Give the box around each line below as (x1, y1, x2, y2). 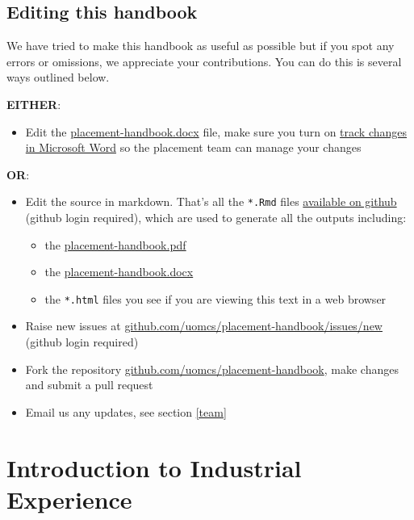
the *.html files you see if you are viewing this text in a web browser (44, 290, 387, 307)
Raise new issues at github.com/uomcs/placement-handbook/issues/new (25, 317, 383, 334)
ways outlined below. (6, 69, 110, 86)
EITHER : (6, 95, 61, 112)
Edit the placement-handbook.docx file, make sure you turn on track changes (25, 123, 408, 140)
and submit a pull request (25, 376, 153, 393)
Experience (6, 482, 132, 515)
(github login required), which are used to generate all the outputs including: (25, 209, 407, 226)
